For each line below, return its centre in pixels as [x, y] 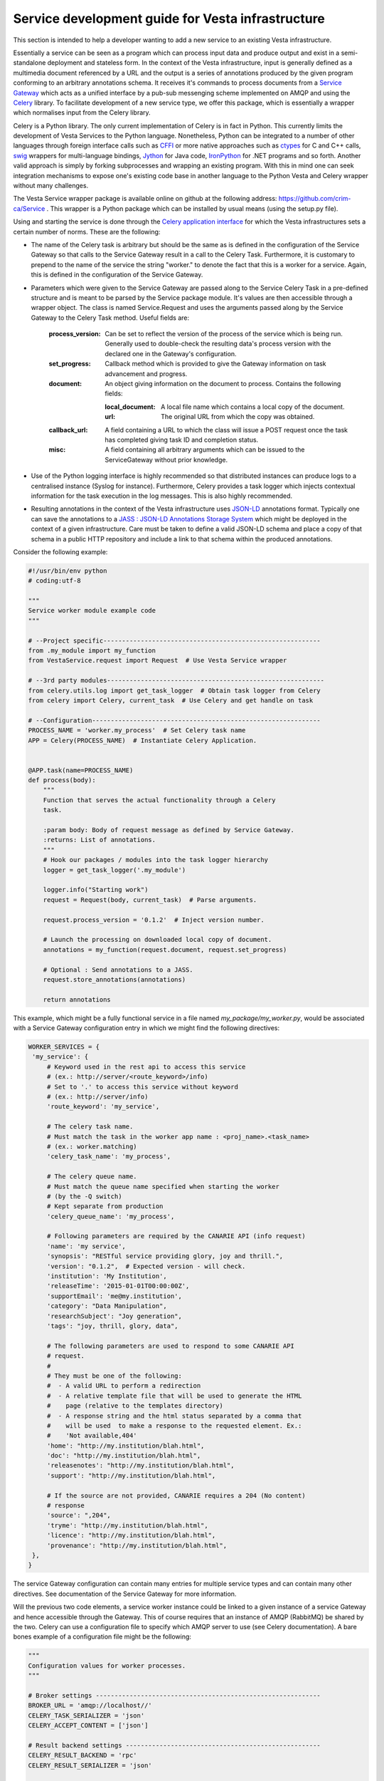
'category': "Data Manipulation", [107, 1306]
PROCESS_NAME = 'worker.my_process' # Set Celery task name [137, 731]
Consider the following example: [60, 551]
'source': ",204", [79, 1515]
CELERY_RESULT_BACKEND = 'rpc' [83, 1755]
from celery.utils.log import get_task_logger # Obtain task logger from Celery [175, 690]
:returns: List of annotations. [100, 840]
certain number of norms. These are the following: [87, 232]
